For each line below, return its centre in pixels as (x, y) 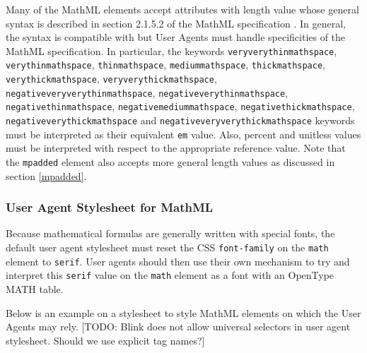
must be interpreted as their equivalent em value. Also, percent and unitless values (183, 134)
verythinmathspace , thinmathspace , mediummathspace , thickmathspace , (165, 65)
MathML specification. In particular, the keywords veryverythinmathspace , (171, 50)
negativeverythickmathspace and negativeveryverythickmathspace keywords (180, 120)
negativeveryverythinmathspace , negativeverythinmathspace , (147, 92)
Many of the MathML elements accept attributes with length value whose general (182, 9)
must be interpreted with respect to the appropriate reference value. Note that (176, 148)
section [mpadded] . (46, 175)
